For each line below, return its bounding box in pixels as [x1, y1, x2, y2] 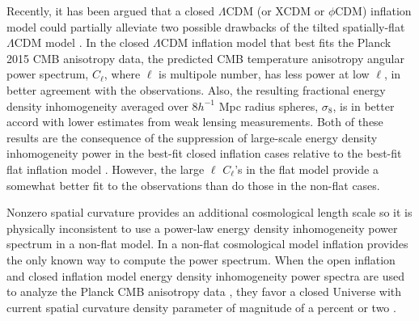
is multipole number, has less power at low [159, 65, 370, 82]
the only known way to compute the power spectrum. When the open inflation [6, 251, 396, 268]
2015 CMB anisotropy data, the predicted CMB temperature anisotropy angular [6, 49, 404, 66]
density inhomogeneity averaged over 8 [6, 97, 198, 114]
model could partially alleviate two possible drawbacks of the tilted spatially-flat [6, 18, 405, 35]
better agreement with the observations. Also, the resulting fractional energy [6, 81, 386, 98]
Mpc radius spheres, [218, 97, 319, 114]
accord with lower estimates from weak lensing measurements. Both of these [6, 113, 383, 130]
